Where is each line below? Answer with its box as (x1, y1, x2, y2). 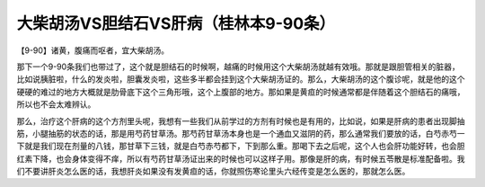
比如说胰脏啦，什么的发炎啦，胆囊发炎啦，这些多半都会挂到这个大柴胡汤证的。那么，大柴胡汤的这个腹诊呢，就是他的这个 (16, 74, 465, 85)
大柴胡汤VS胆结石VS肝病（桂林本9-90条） (16, 13, 336, 33)
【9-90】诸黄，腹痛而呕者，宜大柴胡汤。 (16, 45, 170, 56)
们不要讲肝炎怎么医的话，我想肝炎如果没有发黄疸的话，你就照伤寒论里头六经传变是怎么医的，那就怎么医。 (16, 166, 410, 177)
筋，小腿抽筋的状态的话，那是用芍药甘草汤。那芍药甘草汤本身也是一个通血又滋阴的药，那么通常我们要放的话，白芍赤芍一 (16, 128, 465, 138)
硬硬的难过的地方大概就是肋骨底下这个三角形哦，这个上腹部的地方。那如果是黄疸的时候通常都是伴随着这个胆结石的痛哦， (16, 86, 465, 97)
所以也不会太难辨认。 (16, 99, 96, 110)
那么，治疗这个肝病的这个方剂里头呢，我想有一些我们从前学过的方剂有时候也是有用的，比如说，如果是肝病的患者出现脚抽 (16, 115, 465, 126)
